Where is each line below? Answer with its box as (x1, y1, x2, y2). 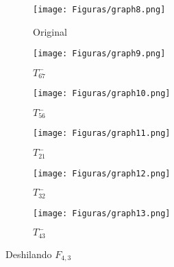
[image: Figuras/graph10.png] (33, 89, 171, 99)
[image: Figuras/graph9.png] (33, 49, 166, 59)
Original (33, 24, 67, 38)
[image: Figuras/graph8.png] (33, 5, 166, 14)
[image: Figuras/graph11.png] (33, 128, 171, 139)
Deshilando (5, 246, 52, 261)
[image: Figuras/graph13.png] (33, 208, 171, 218)
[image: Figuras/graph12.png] (33, 168, 171, 178)
